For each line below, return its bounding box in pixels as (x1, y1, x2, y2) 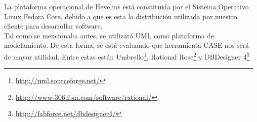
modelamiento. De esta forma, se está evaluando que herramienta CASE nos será (4, 40, 249, 50)
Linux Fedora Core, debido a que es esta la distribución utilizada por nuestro (4, 11, 237, 21)
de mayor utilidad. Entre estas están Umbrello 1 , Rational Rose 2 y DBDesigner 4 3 (4, 50, 250, 61)
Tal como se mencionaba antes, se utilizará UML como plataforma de (4, 30, 214, 40)
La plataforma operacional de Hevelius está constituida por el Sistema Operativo (4, 1, 249, 11)
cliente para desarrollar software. (4, 21, 103, 31)
